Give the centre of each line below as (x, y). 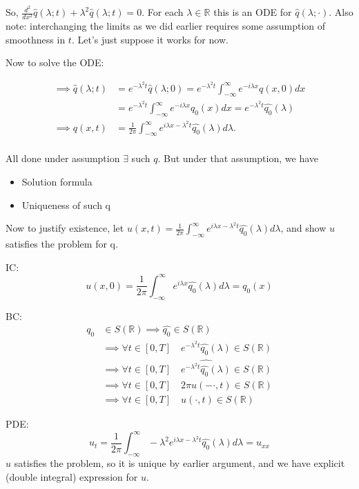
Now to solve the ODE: (55, 62)
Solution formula (57, 182)
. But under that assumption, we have (238, 158)
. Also (341, 12)
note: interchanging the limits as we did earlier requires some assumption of (166, 26)
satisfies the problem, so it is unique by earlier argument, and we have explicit (179, 463)
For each (165, 12)
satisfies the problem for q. (62, 244)
